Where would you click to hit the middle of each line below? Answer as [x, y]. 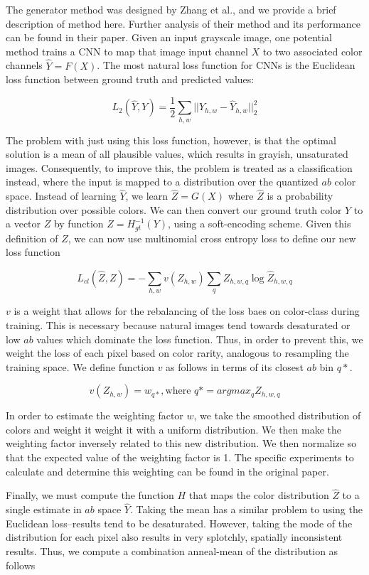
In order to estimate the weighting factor [95, 415]
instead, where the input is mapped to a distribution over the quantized [162, 182]
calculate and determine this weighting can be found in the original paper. [167, 471]
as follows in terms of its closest [235, 366]
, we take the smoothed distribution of [277, 415]
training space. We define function [80, 366]
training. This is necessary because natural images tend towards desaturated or [178, 324]
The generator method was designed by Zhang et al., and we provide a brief [171, 9]
